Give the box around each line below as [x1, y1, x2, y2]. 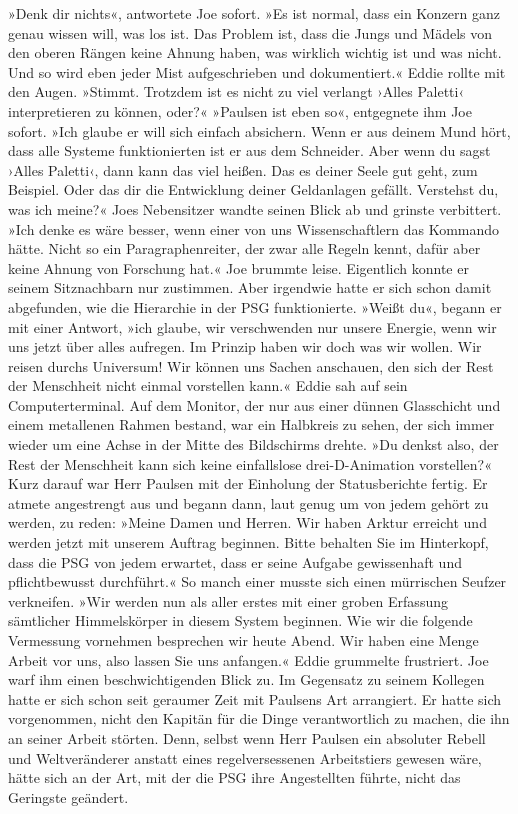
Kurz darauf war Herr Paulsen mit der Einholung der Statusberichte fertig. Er [8, 473, 488, 494]
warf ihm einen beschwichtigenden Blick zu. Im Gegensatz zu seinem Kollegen [8, 669, 485, 690]
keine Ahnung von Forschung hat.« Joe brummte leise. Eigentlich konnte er [8, 257, 469, 278]
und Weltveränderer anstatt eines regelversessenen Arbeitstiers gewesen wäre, [8, 747, 482, 768]
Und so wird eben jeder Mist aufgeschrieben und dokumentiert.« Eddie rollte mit [8, 61, 506, 82]
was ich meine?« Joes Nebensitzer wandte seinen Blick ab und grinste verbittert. [8, 198, 502, 219]
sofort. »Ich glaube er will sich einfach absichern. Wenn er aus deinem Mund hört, [8, 120, 511, 141]
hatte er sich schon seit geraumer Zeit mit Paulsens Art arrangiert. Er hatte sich [8, 688, 502, 709]
